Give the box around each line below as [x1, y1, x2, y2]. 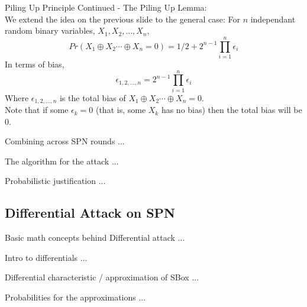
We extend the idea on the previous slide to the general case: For [5, 12, 240, 25]
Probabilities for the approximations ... [5, 291, 146, 303]
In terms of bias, [5, 57, 64, 70]
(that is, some [95, 104, 146, 116]
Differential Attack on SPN [5, 203, 176, 222]
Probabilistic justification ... [5, 174, 106, 187]
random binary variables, [5, 24, 95, 37]
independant [250, 12, 296, 25]
